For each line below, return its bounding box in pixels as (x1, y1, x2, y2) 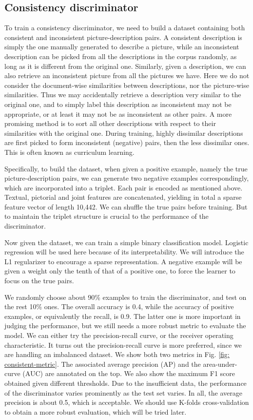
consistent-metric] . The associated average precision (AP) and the (4, 358, 201, 369)
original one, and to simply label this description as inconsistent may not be (4, 99, 232, 109)
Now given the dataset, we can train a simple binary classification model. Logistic (4, 237, 249, 247)
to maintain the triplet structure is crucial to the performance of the (4, 211, 209, 221)
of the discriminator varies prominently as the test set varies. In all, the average (4, 387, 242, 398)
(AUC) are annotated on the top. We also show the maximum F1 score (22, 368, 235, 378)
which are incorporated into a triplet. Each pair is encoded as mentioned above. (4, 182, 243, 192)
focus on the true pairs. (4, 275, 74, 286)
